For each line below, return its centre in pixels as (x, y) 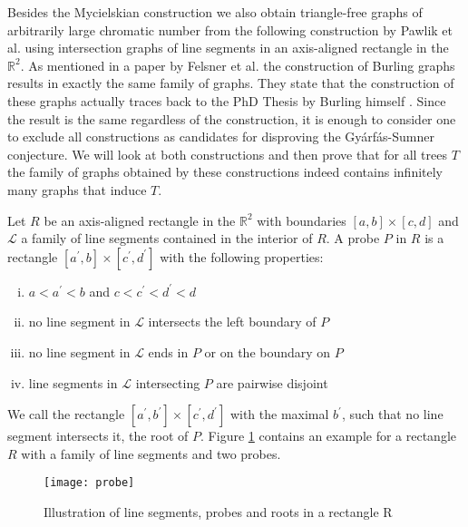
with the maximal (279, 414)
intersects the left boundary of (232, 322)
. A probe (353, 238)
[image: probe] (89, 483)
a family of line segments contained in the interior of (167, 238)
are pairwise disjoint (272, 382)
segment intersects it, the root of (98, 436)
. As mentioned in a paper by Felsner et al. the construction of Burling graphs (238, 65)
